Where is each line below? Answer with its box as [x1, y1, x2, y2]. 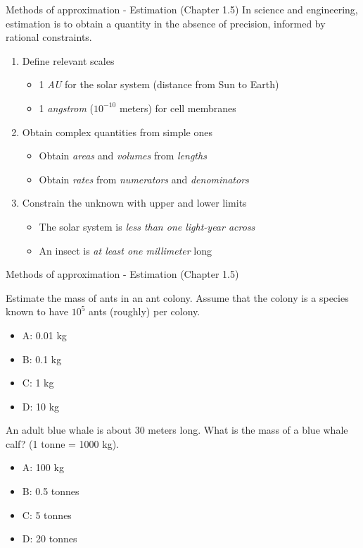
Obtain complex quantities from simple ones [22, 124, 212, 139]
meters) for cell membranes [119, 100, 236, 115]
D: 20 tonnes [22, 531, 77, 546]
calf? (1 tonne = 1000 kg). [6, 436, 119, 451]
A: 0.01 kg [22, 327, 67, 342]
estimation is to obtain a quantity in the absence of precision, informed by [6, 16, 326, 30]
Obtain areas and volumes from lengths [39, 148, 207, 163]
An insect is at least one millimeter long [39, 243, 212, 257]
